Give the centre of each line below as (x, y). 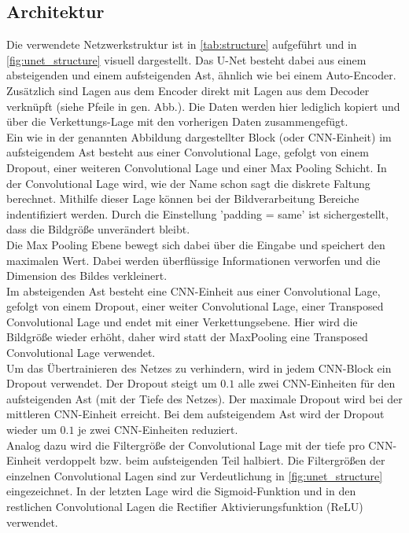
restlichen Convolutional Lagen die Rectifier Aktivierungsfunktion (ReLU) (185, 507)
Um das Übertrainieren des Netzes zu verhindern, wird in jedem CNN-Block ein (199, 368)
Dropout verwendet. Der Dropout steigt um (112, 383)
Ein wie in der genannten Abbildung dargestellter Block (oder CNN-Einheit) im (199, 136)
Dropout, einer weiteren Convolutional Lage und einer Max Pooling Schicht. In (197, 167)
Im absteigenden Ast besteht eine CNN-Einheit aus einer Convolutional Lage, (193, 290)
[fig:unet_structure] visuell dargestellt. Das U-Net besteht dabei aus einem (186, 59)
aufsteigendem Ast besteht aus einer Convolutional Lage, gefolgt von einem (188, 152)
